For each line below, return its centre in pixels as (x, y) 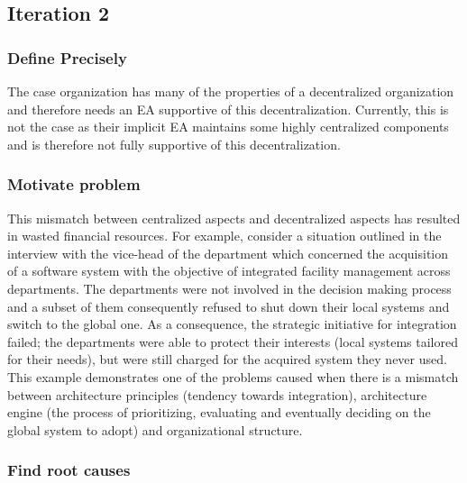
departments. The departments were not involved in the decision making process (229, 288)
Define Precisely (67, 57)
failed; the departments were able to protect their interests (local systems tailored (233, 341)
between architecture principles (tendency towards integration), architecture (217, 394)
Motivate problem (74, 184)
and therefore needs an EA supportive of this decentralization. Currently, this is (228, 109)
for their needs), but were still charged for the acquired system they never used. (227, 359)
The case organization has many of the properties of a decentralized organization (231, 91)
